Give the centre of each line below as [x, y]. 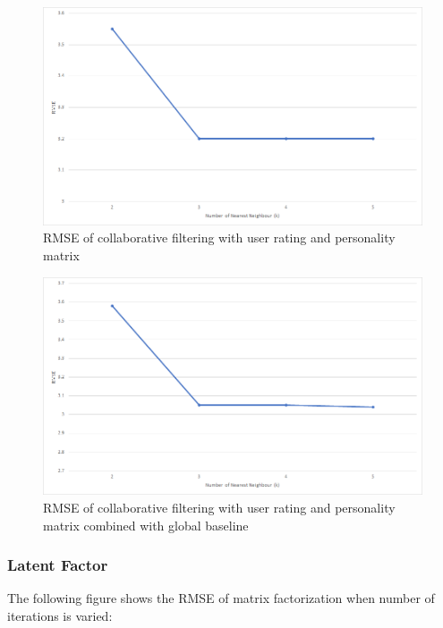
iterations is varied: [60, 615]
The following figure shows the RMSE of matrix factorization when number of [221, 598]
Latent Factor [58, 565]
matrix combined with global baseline [146, 525]
